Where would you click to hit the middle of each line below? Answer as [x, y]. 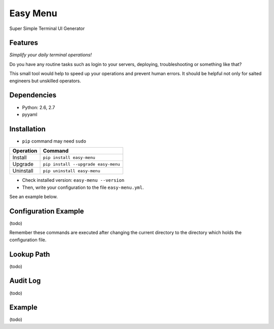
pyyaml [30, 114]
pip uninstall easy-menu [72, 171]
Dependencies [33, 95]
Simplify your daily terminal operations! [50, 55]
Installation [27, 129]
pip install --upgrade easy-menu [81, 164]
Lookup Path [30, 254]
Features [24, 43]
